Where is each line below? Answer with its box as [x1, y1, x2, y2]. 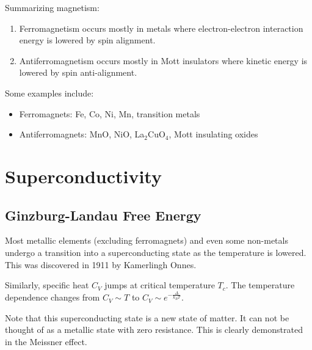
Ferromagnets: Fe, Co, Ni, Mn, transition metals [19, 107, 200, 120]
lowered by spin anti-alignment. [19, 66, 137, 79]
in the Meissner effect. [5, 335, 87, 348]
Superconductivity [5, 163, 162, 188]
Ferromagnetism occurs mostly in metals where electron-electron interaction [19, 21, 303, 34]
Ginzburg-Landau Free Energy [5, 205, 201, 224]
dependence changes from [5, 291, 100, 304]
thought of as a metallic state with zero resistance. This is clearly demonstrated [5, 323, 303, 336]
